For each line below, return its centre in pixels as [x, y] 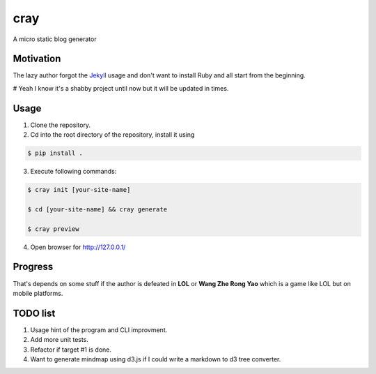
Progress [33, 267]
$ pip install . [55, 153]
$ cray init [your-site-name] [79, 190]
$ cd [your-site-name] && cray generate [97, 209]
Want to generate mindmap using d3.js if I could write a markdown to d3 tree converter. [156, 359]
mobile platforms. [38, 293]
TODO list [34, 313]
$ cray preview [53, 229]
